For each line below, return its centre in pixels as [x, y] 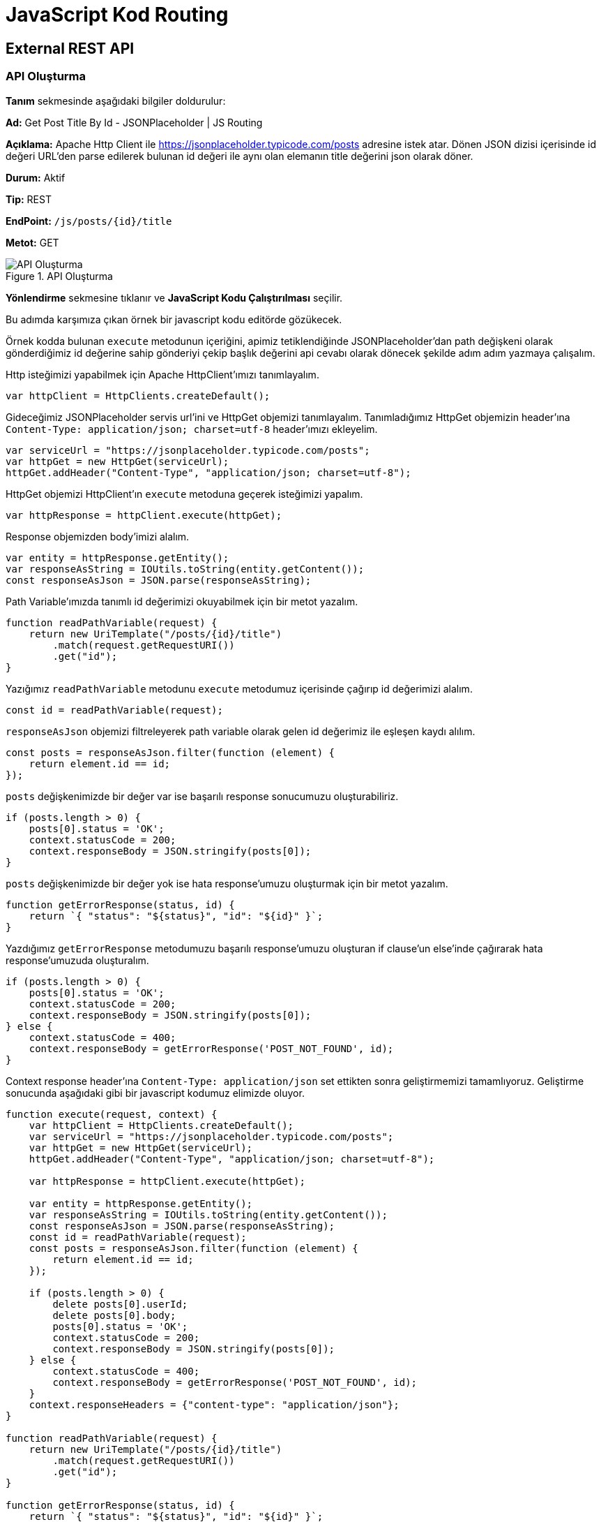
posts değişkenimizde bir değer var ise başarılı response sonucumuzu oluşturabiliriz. [202, 796]
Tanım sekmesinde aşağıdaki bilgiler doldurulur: [116, 101]
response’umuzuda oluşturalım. [77, 960]
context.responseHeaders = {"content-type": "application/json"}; [214, 1404]
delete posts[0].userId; [120, 1304]
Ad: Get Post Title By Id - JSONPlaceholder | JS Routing [134, 122]
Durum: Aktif [36, 177]
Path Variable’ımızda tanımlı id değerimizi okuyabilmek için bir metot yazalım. [182, 601]
